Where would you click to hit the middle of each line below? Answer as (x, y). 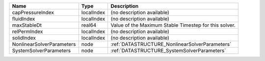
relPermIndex (27, 31)
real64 (89, 25)
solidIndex (24, 38)
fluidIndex (24, 19)
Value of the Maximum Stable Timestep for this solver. (173, 25)
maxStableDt (27, 25)
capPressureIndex (33, 12)
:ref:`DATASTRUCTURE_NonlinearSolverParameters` (171, 44)
